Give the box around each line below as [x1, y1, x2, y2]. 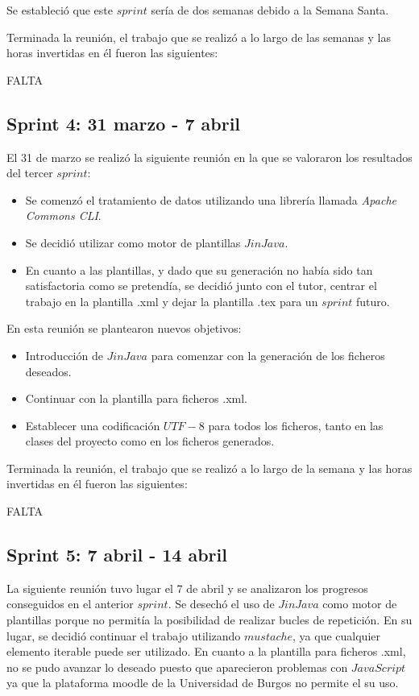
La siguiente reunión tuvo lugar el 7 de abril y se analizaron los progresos [6, 579, 368, 596]
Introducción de [25, 346, 103, 363]
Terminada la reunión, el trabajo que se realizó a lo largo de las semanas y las [6, 28, 391, 45]
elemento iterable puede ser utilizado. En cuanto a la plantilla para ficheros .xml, [6, 643, 406, 660]
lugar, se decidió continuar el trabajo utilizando [6, 627, 241, 644]
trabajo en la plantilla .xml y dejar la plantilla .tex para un [25, 292, 318, 309]
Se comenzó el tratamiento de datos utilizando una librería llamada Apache [25, 191, 396, 208]
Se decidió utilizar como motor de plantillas [25, 234, 241, 251]
